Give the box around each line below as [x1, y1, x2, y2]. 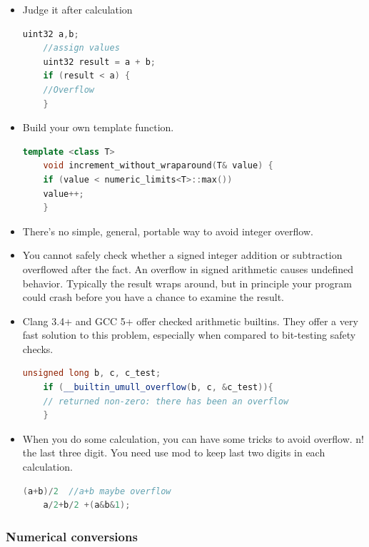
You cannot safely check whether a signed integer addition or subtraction [22, 247, 343, 262]
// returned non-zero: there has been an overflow [43, 396, 289, 407]
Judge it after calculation [22, 2, 133, 16]
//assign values [43, 43, 120, 53]
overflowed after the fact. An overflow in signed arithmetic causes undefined [22, 261, 353, 276]
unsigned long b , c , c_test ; [22, 368, 161, 379]
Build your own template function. [22, 120, 174, 135]
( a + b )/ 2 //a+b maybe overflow [22, 486, 171, 496]
